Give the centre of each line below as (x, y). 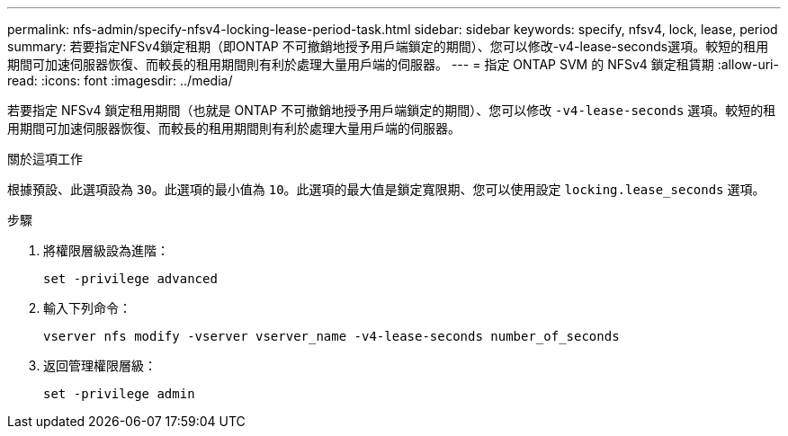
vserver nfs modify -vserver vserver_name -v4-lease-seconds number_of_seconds (331, 336)
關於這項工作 (45, 159)
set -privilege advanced (130, 279)
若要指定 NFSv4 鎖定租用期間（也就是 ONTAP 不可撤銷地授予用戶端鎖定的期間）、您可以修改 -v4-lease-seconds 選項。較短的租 (392, 110)
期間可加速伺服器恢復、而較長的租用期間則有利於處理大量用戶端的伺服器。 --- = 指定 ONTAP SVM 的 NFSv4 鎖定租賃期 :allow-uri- (393, 64)
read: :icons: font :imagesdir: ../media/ (120, 80)
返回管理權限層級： (100, 365)
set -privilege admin (119, 394)
